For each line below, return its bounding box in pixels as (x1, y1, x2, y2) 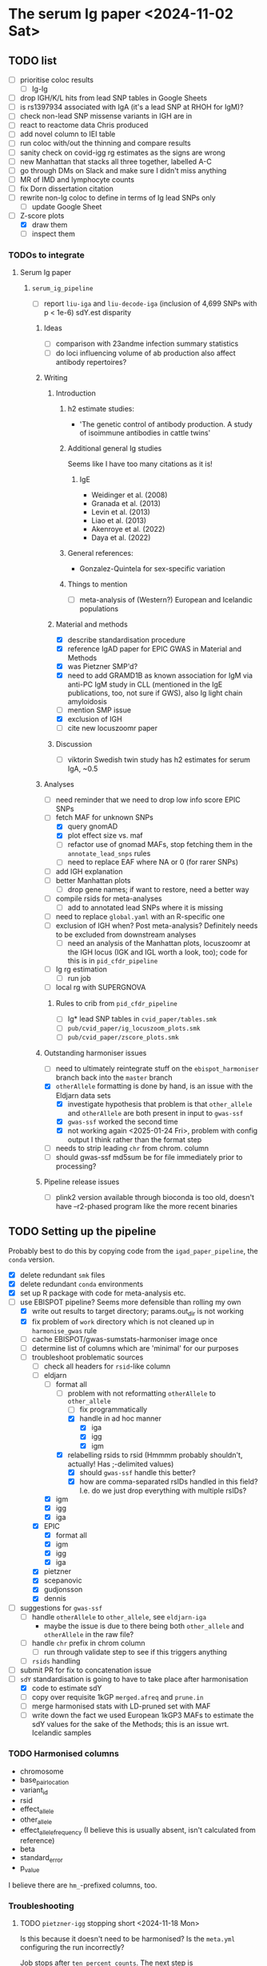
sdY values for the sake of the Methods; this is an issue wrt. (31, 1720, 229, 1729)
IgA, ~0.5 (67, 764, 98, 774)
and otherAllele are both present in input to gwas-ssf (67, 1108, 244, 1117)
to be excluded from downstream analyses (55, 930, 197, 939)
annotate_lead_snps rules (67, 849, 151, 858)
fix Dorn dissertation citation (19, 184, 114, 193)
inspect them (31, 229, 76, 239)
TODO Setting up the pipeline (8, 1225, 157, 1238)
